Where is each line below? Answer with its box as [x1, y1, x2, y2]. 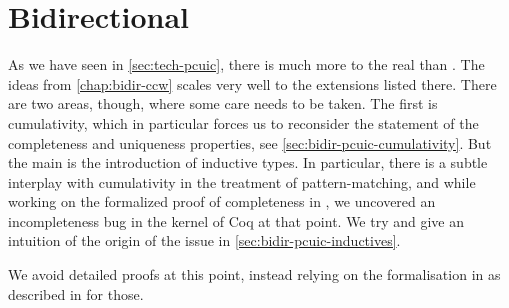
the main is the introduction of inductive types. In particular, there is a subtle [8, 152, 488, 173]
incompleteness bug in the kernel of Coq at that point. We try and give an [8, 210, 465, 231]
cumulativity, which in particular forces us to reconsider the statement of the [8, 112, 479, 133]
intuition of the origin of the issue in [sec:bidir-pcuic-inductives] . [8, 230, 401, 251]
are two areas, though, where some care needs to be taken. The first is [8, 93, 438, 114]
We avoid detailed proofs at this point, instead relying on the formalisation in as [8, 264, 501, 285]
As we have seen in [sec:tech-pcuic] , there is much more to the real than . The [8, 54, 485, 75]
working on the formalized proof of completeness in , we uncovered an [8, 191, 436, 212]
